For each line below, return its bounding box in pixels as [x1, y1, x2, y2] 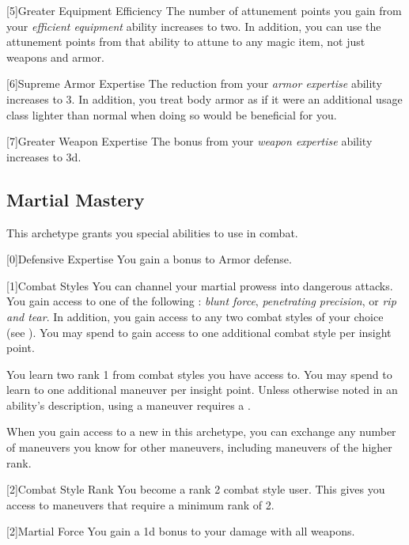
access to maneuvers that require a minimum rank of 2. [6, 496, 275, 513]
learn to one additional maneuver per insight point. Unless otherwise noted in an [6, 381, 398, 398]
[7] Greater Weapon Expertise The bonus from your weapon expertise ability [6, 133, 373, 149]
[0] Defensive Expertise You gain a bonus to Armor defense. [6, 251, 292, 267]
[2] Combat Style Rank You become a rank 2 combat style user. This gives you [6, 481, 385, 498]
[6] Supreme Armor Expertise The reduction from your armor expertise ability [6, 75, 382, 92]
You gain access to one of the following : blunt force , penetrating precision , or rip [6, 293, 396, 309]
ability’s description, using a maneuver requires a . [6, 396, 251, 413]
